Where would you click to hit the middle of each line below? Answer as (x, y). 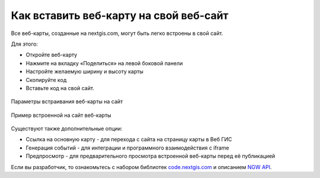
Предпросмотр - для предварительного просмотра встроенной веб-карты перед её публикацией (151, 156)
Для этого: (25, 44)
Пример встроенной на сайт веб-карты (61, 115)
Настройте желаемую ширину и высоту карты (84, 72)
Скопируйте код (46, 80)
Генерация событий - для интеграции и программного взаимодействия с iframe (127, 148)
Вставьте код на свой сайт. (60, 88)
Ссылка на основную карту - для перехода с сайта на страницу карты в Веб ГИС (129, 139)
